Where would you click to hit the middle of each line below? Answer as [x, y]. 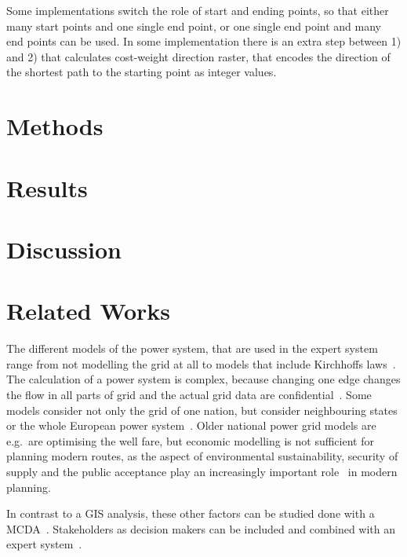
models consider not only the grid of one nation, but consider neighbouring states [202, 410]
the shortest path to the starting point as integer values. [142, 72]
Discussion [64, 249]
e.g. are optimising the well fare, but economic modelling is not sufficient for [190, 440]
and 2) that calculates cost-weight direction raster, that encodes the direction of [198, 56]
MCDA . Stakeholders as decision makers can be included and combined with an [201, 528]
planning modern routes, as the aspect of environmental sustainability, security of [202, 456]
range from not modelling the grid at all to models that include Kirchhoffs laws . [201, 363]
